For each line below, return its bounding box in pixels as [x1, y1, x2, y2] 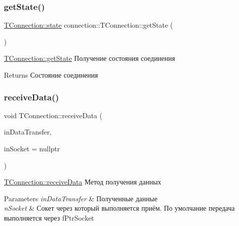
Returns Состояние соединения [4, 70, 98, 80]
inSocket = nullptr [4, 143, 60, 153]
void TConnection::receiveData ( [4, 110, 102, 120]
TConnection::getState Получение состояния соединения [4, 53, 175, 63]
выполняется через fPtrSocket [4, 212, 94, 223]
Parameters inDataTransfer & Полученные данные [4, 193, 158, 203]
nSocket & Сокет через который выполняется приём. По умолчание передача [4, 203, 235, 213]
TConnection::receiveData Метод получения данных [4, 177, 161, 187]
